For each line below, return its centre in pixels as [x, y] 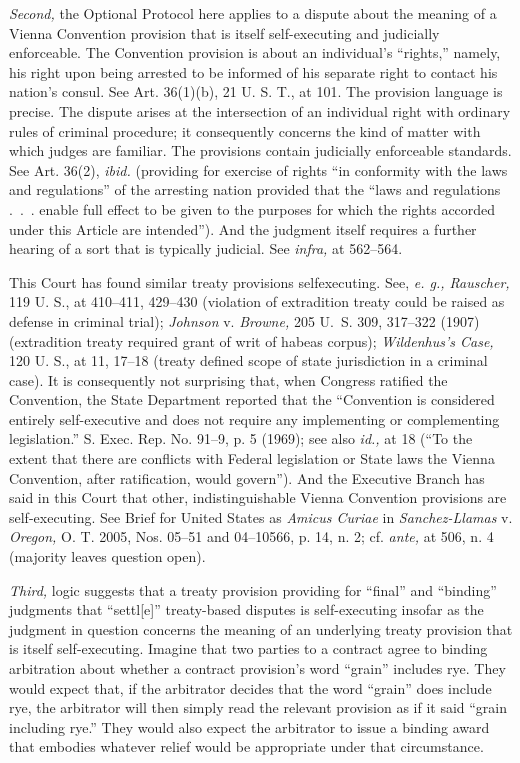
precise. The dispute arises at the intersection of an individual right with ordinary [260, 110]
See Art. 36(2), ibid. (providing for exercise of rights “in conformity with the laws [258, 169]
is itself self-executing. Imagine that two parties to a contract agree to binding [248, 648]
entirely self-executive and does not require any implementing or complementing [254, 418]
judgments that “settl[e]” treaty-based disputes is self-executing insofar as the [246, 609]
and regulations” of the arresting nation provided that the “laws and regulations [255, 189]
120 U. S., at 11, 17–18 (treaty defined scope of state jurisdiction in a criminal [248, 360]
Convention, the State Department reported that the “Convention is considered [252, 399]
